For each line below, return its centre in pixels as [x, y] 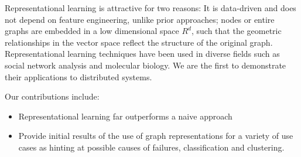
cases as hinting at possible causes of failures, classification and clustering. [151, 147]
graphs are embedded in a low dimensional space [92, 31]
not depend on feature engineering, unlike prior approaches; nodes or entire [140, 19]
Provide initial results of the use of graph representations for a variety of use [156, 136]
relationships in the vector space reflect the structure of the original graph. [139, 42]
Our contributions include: [52, 96]
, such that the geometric [237, 31]
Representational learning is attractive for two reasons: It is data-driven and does [150, 8]
